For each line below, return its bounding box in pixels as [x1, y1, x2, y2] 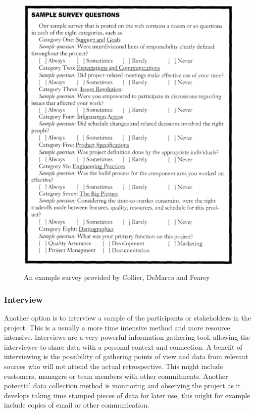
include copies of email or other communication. [4, 400, 150, 410]
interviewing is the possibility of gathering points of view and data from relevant [4, 351, 249, 362]
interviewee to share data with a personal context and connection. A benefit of [4, 341, 243, 352]
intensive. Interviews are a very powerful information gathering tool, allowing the [4, 332, 250, 342]
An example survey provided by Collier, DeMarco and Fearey [24, 272, 210, 282]
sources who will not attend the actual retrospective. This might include [4, 361, 223, 371]
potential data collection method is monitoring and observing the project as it [4, 380, 241, 391]
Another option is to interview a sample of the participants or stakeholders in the [4, 312, 251, 322]
